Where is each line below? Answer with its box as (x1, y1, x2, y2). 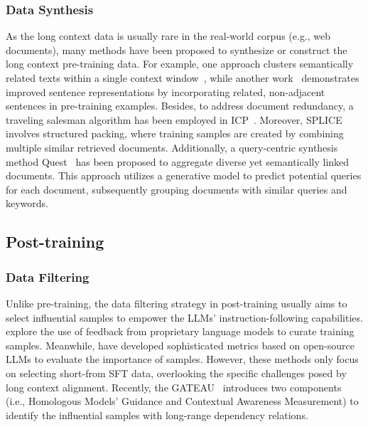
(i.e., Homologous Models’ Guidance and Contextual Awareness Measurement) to (6, 394, 359, 408)
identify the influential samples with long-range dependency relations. (6, 407, 308, 422)
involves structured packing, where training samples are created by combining (6, 126, 344, 141)
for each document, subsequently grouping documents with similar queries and (6, 181, 347, 196)
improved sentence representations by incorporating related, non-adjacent (6, 84, 325, 99)
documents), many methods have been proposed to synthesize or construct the (6, 42, 347, 57)
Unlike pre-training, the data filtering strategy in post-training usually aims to (6, 295, 347, 310)
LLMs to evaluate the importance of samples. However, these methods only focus (6, 352, 359, 367)
